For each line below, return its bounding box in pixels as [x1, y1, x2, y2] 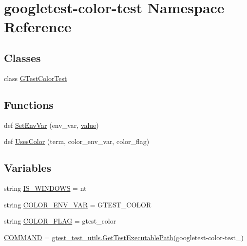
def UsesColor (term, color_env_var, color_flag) [4, 136, 150, 146]
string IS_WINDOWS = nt [4, 183, 87, 193]
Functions [4, 97, 54, 112]
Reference [4, 17, 72, 37]
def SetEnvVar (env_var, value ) [4, 120, 99, 130]
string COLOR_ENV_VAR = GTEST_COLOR [4, 199, 152, 209]
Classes [4, 50, 41, 65]
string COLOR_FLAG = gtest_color [4, 216, 116, 226]
